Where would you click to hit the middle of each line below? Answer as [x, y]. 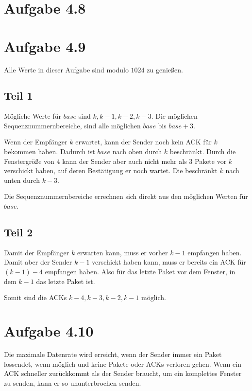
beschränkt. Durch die [203, 151]
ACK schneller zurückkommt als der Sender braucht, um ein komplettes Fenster [123, 373]
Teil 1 [18, 96]
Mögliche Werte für [33, 116]
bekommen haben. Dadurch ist [50, 151]
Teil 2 [18, 232]
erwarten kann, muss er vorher [122, 252]
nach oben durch [137, 151]
